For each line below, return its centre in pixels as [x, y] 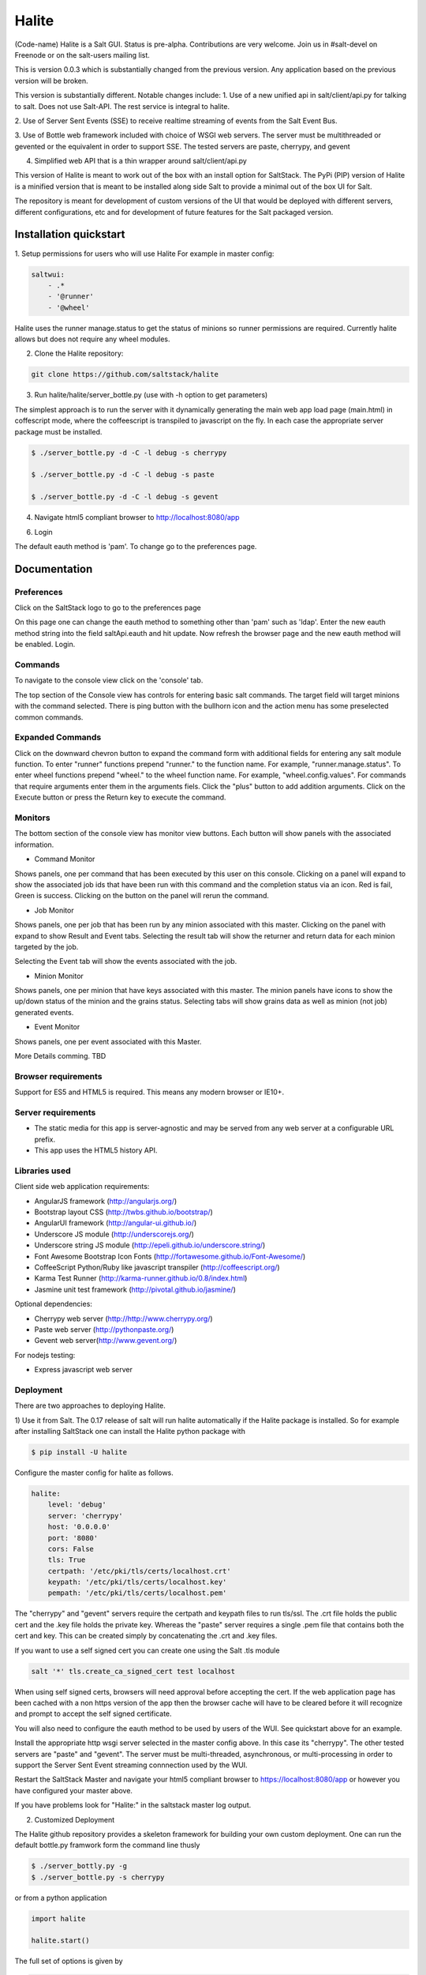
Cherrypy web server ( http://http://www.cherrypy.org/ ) [123, 1319]
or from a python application [61, 1898]
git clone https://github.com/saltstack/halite [125, 374]
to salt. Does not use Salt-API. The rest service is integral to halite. [122, 106]
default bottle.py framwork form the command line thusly [107, 1845]
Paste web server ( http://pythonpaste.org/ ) [104, 1329]
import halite [58, 1919]
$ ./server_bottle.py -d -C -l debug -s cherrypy [129, 453]
